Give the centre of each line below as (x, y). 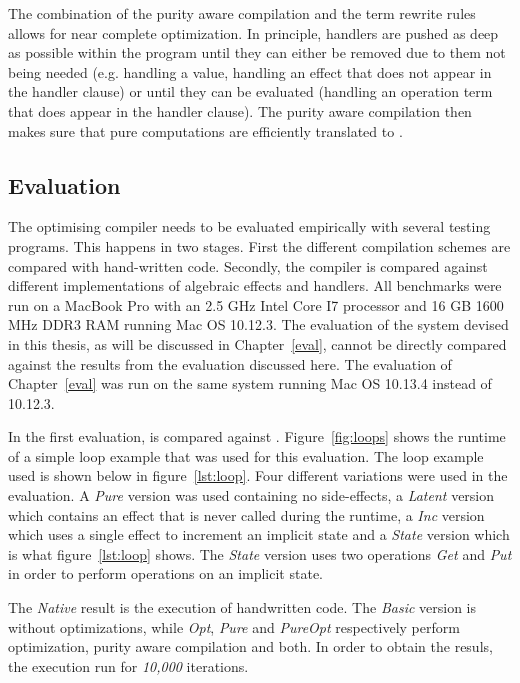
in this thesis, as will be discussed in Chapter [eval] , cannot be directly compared (257, 343)
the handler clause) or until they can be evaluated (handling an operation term (250, 91)
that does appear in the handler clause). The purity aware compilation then (240, 110)
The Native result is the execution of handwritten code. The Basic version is (242, 607)
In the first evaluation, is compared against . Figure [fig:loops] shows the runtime (257, 436)
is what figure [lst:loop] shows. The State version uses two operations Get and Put (260, 553)
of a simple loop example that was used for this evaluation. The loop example (246, 455)
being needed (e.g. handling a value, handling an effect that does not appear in (250, 71)
